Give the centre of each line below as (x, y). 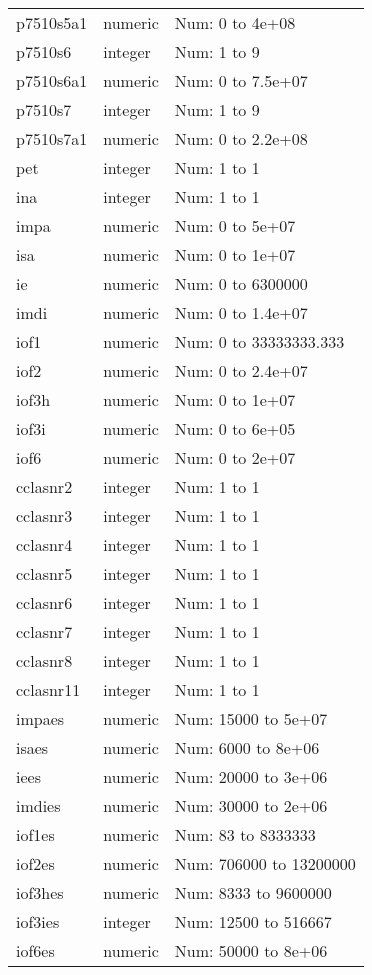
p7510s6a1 (52, 80)
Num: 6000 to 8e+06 (247, 747)
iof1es (35, 834)
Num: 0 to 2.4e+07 (241, 370)
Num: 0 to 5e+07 (235, 225)
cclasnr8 (44, 660)
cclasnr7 (44, 631)
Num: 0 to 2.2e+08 (241, 138)
